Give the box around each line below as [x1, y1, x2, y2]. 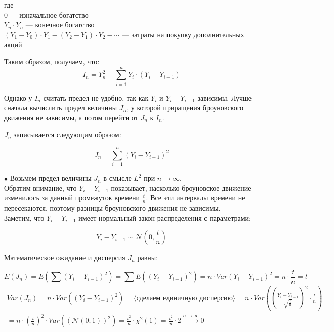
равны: [137, 252, 158, 263]
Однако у [4, 92, 32, 103]
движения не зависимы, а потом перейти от [4, 112, 138, 122]
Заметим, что [4, 212, 45, 223]
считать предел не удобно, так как [43, 92, 149, 103]
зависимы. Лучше [197, 92, 252, 103]
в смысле [103, 173, 132, 183]
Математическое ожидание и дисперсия [4, 252, 126, 263]
